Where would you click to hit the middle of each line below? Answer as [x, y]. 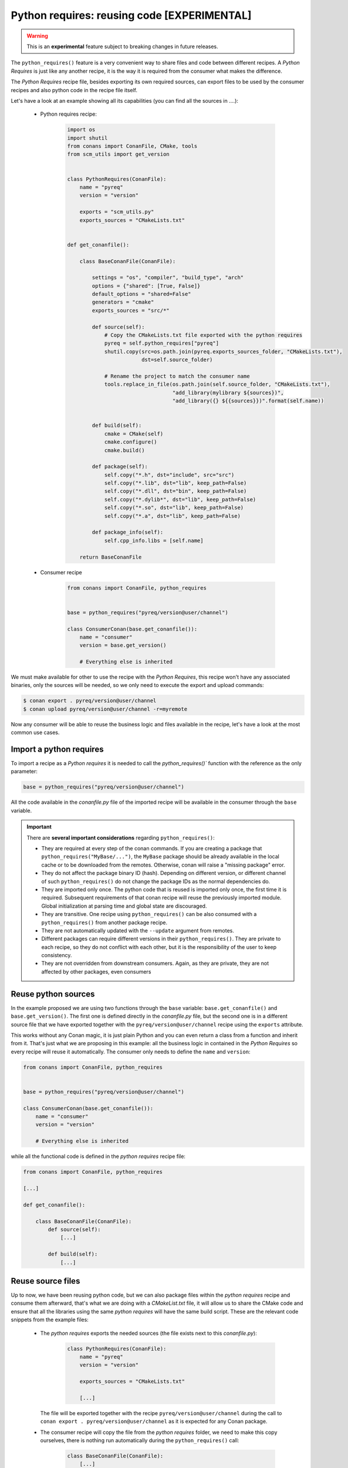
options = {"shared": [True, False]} [146, 286]
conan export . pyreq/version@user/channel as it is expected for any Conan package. [154, 1422]
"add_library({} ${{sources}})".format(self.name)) [248, 401]
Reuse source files [45, 1281]
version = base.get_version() [123, 645]
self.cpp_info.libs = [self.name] [154, 541]
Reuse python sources [53, 994]
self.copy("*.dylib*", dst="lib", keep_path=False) [180, 499]
